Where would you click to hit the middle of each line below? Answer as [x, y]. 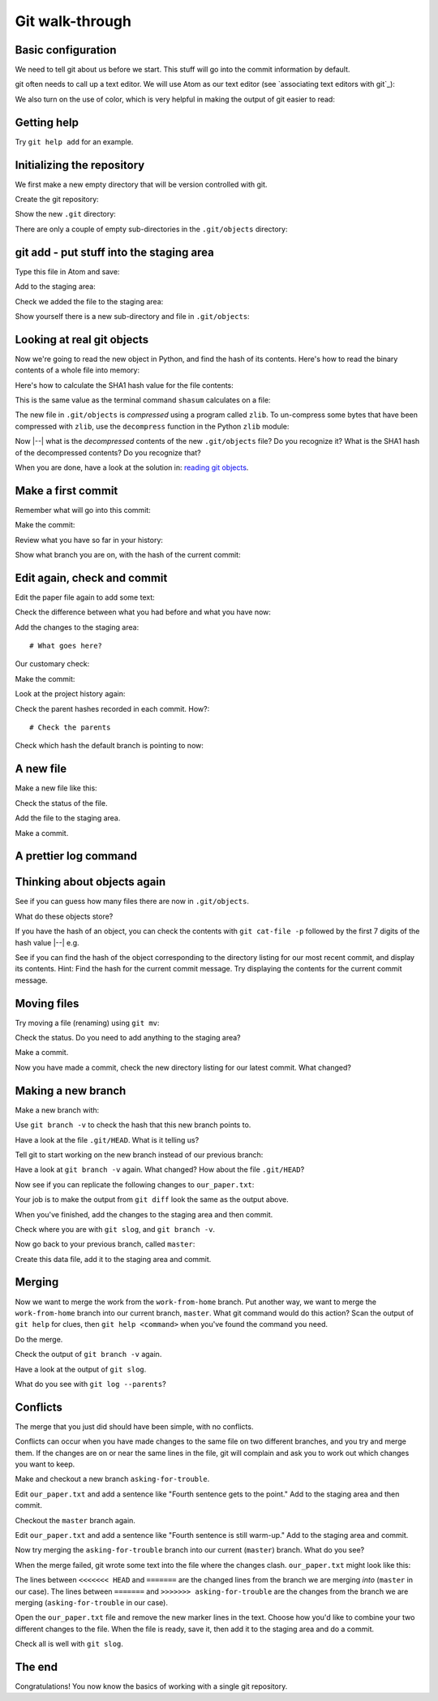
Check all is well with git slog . [69, 1644]
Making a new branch [71, 1090]
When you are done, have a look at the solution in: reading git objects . [132, 467]
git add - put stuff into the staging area [114, 252]
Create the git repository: [57, 200]
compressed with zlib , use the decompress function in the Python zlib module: [152, 426]
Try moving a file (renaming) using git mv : [87, 1023]
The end [36, 1667]
